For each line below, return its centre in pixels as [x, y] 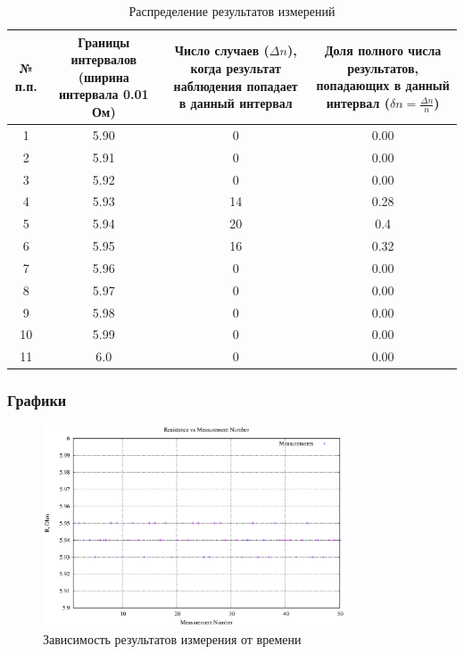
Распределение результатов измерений [232, 11]
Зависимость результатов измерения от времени [172, 638]
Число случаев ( [222, 50]
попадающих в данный [383, 85]
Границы [104, 41]
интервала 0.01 [104, 94]
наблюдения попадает [236, 85]
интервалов [104, 59]
